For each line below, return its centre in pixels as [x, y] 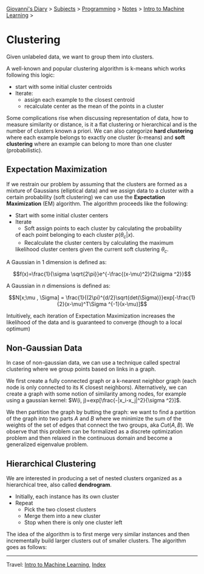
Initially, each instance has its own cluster [67, 496]
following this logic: [31, 75]
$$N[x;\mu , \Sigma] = [36, 298]
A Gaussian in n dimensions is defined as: [58, 286]
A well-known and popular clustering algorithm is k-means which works [96, 68]
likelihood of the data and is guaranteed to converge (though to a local [94, 323]
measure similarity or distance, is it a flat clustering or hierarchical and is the [102, 124]
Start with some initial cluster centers [61, 215]
